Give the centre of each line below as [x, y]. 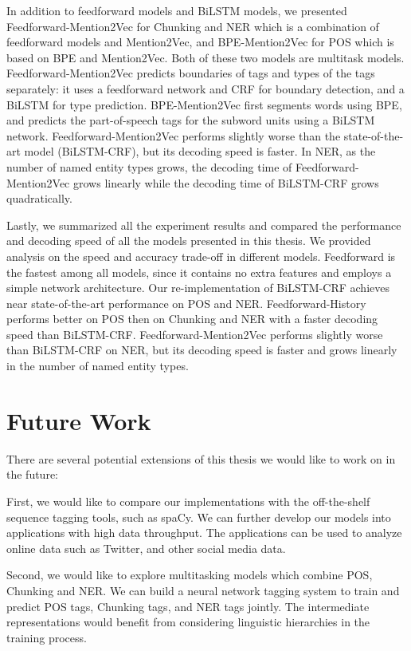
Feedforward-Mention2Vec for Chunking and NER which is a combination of [193, 26]
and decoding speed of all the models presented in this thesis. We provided [189, 241]
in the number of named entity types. [98, 366]
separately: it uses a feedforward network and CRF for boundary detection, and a [205, 88]
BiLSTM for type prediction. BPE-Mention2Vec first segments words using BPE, [204, 104]
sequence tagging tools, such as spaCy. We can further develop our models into [199, 517]
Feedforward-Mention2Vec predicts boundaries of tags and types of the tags [191, 73]
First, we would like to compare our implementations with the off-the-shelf [188, 501]
